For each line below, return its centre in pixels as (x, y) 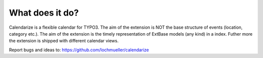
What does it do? (44, 13)
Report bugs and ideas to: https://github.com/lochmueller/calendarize (79, 50)
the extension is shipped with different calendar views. (64, 41)
